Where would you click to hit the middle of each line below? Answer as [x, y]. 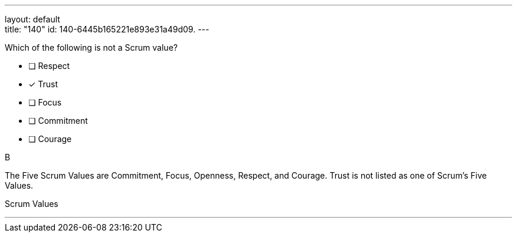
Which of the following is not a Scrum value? [91, 47]
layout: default [32, 19]
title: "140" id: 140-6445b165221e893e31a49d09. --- [107, 29]
